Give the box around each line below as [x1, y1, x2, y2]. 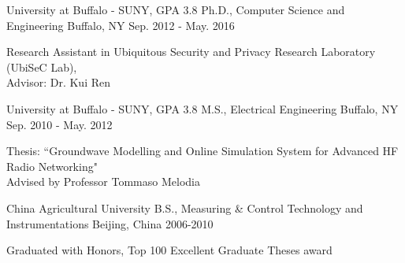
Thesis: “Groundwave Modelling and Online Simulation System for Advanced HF [6, 143, 399, 159]
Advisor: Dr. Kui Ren [6, 74, 111, 91]
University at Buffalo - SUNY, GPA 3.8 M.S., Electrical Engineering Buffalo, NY [6, 100, 399, 117]
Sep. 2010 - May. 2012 [6, 116, 113, 132]
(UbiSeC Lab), [6, 58, 77, 75]
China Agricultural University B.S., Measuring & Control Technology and [6, 199, 363, 216]
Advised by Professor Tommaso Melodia [6, 173, 200, 190]
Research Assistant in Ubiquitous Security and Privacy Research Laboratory [6, 43, 376, 60]
